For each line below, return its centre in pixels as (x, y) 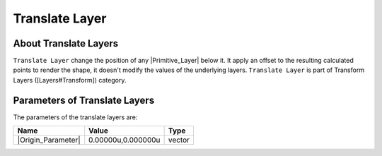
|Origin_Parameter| (49, 140)
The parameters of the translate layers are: (75, 117)
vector (179, 140)
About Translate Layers (66, 43)
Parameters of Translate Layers (84, 100)
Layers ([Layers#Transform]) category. (70, 80)
